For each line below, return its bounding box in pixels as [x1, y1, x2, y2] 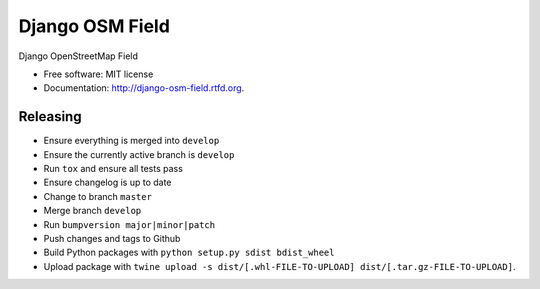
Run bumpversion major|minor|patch [43, 218, 215, 230]
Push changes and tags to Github [43, 232, 181, 244]
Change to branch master [43, 190, 152, 202]
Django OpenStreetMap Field [18, 50, 139, 62]
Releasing [18, 108, 82, 125]
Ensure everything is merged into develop [43, 135, 220, 147]
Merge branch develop [43, 205, 142, 217]
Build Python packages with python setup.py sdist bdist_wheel [43, 246, 335, 259]
